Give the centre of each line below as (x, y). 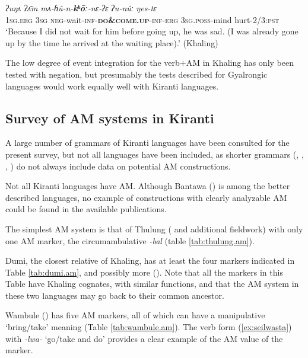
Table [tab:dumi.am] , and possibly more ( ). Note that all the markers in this (144, 272)
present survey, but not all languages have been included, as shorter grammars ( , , (155, 154)
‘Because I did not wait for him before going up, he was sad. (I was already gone (152, 31)
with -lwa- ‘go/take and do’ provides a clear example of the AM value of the (144, 338)
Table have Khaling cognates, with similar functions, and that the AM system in (152, 284)
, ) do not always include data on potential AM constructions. (118, 166)
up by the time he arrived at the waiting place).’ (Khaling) (112, 42)
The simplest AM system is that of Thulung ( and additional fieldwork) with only (154, 228)
